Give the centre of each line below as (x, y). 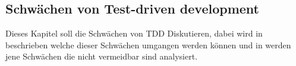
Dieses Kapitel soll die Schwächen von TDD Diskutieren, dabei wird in (134, 33)
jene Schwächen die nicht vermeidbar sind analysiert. (102, 56)
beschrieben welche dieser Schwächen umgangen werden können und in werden (148, 44)
